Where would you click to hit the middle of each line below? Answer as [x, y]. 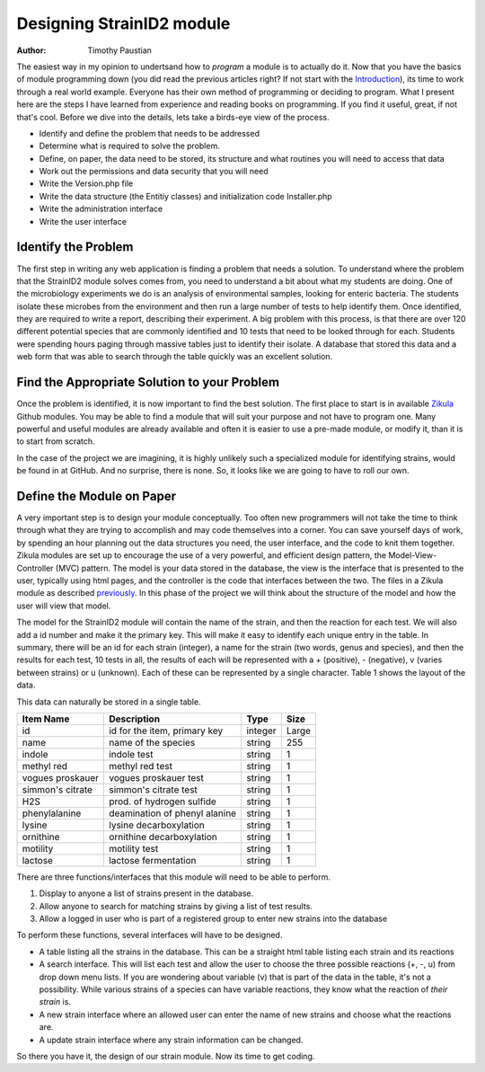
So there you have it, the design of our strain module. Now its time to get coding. [166, 1056]
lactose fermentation [153, 860]
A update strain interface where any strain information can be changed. [171, 1040]
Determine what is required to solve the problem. [129, 146]
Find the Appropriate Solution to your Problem [148, 382]
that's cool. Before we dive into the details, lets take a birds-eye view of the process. [173, 117]
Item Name [46, 719]
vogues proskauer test [156, 777]
